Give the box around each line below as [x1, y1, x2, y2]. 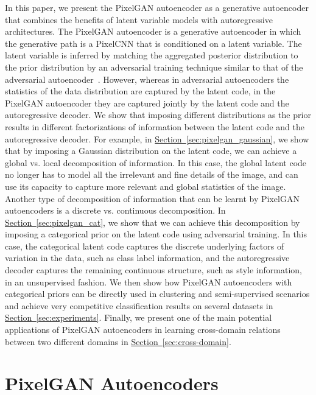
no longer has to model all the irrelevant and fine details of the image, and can [5, 168, 298, 181]
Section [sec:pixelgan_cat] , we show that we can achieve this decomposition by [5, 215, 300, 228]
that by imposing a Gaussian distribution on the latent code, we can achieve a [5, 144, 297, 157]
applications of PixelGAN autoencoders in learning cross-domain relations [5, 323, 281, 336]
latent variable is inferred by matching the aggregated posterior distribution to [5, 49, 298, 61]
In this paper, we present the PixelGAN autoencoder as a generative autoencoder [5, 1, 309, 13]
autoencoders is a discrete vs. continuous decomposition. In [5, 204, 226, 217]
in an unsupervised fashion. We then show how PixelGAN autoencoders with [5, 275, 292, 288]
